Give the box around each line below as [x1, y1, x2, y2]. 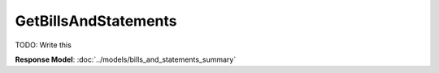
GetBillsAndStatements [15, 12, 178, 30]
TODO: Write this [15, 40, 72, 50]
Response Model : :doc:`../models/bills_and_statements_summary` [15, 55, 237, 64]
